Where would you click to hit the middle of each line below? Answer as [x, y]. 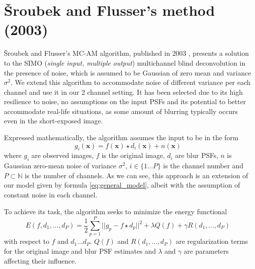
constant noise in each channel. [51, 195]
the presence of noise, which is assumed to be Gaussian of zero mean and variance [127, 72]
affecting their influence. [40, 260]
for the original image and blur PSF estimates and [80, 250]
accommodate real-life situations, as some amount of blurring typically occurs [121, 111]
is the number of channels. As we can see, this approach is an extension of [136, 175]
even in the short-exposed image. [53, 121]
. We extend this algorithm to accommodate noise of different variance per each [130, 82]
